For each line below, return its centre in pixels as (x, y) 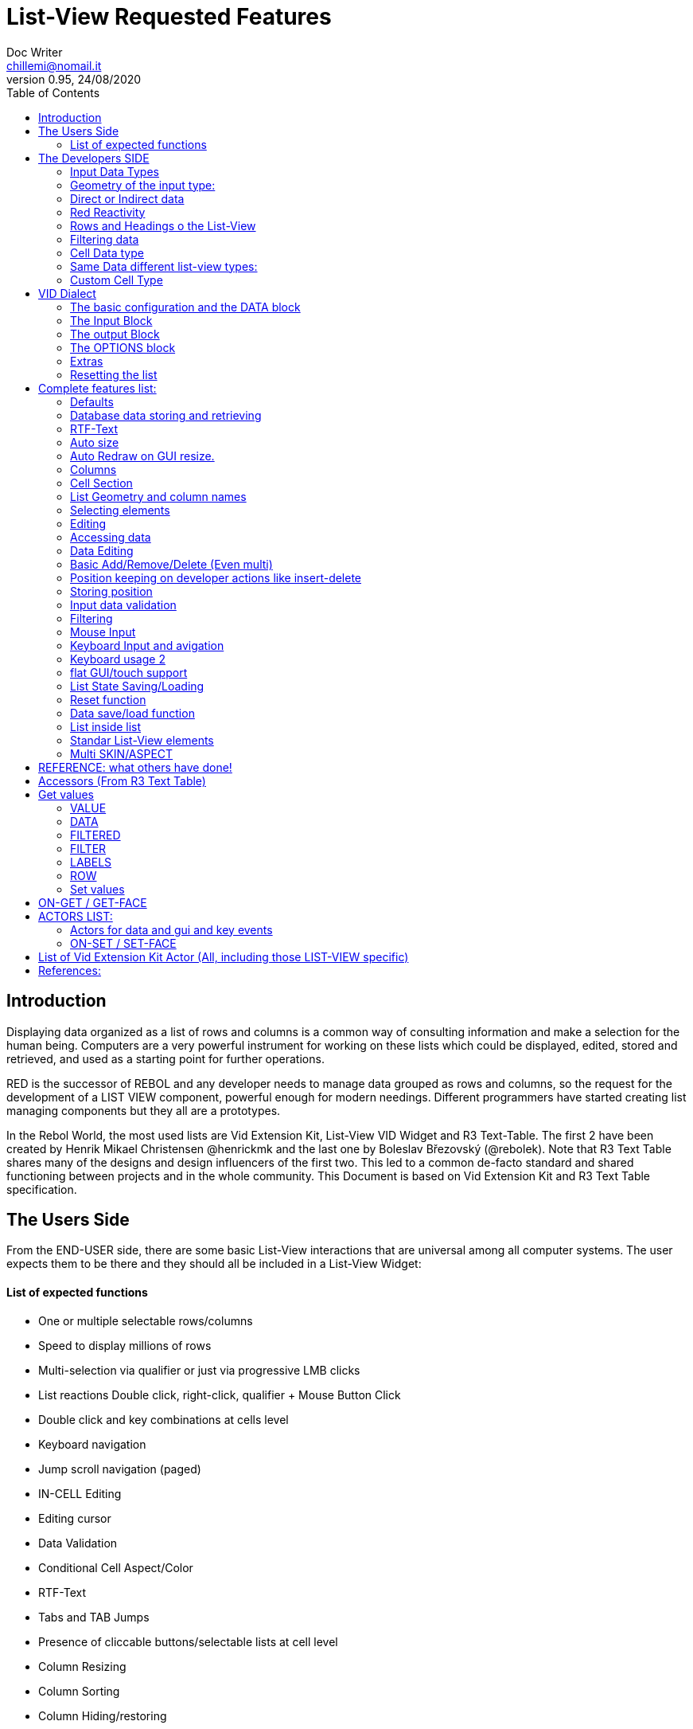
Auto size (95, 442)
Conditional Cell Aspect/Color (116, 1567)
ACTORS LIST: (76, 916)
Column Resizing (82, 1666)
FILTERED (95, 835)
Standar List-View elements (142, 740)
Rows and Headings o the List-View (163, 225)
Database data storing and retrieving (166, 415)
